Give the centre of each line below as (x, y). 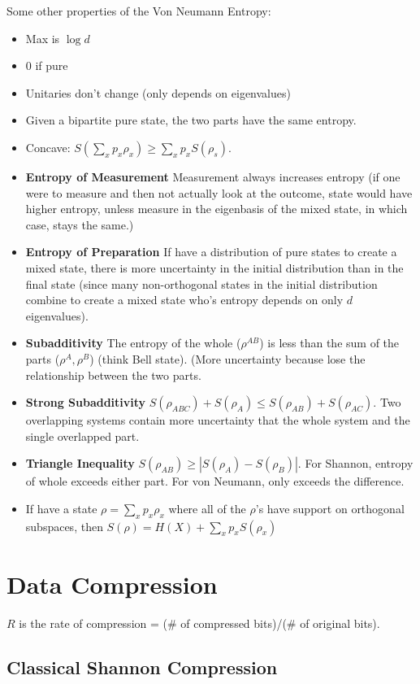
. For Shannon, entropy (355, 463)
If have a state (61, 508)
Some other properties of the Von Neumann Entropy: (139, 11)
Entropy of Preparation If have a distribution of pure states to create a (211, 252)
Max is (43, 38)
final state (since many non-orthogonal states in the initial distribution (201, 283)
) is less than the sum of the (329, 343)
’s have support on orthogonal (330, 508)
